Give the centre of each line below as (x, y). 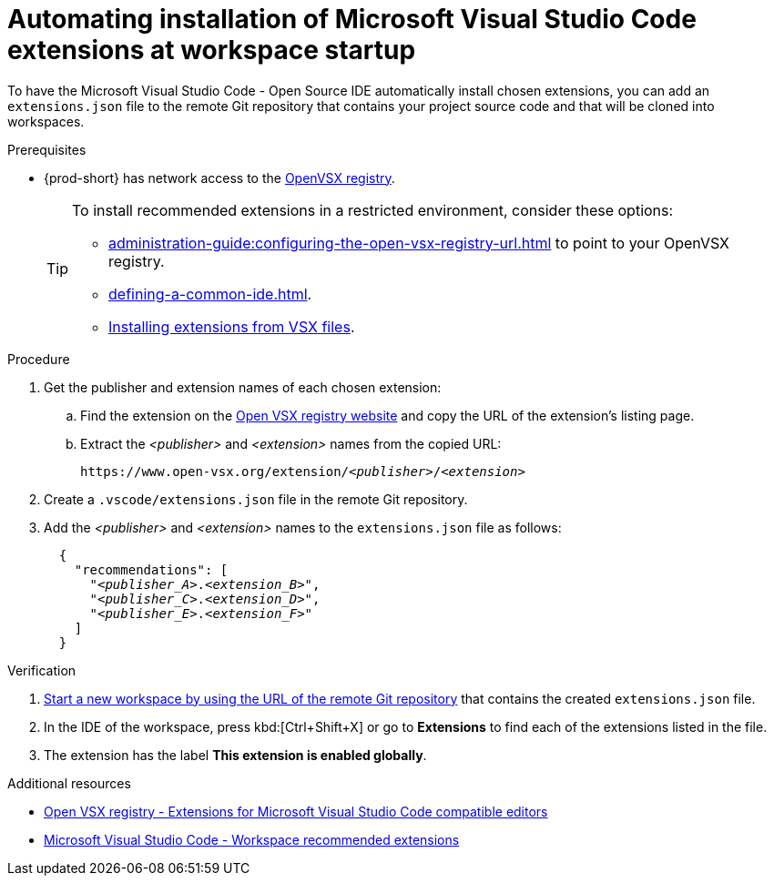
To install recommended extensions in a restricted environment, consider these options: (373, 210)
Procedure (39, 359)
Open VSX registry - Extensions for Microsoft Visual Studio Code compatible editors (296, 811)
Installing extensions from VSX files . (232, 326)
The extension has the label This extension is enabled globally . (235, 755)
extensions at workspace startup (212, 50)
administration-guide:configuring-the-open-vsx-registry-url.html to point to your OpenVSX (419, 243)
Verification (42, 670)
